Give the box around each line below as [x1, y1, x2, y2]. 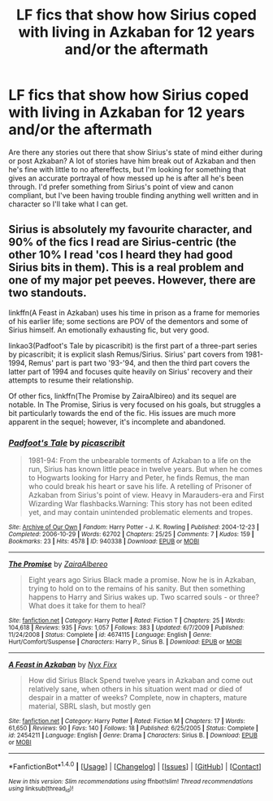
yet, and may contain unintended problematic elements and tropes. [28, 508, 253, 517]
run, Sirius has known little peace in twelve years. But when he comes [28, 465, 262, 474]
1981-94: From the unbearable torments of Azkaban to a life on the [28, 456, 252, 465]
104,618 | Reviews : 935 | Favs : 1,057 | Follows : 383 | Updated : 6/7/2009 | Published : [8, 624, 245, 632]
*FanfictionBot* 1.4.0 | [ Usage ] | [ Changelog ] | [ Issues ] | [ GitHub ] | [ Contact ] [8, 760, 262, 771]
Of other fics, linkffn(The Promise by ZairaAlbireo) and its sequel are [8, 391, 237, 400]
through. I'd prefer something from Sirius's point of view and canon [8, 181, 234, 192]
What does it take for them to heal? [28, 601, 146, 611]
